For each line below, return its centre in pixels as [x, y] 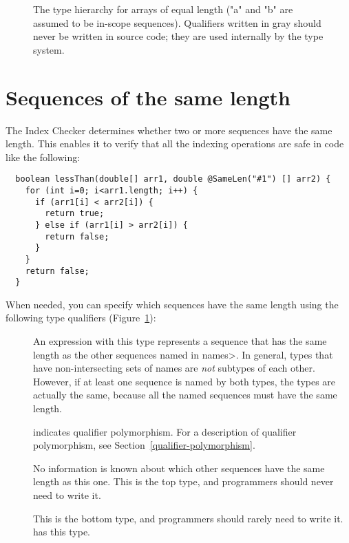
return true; [75, 214]
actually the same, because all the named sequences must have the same [185, 395]
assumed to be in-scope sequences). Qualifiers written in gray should [177, 22]
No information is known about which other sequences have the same [179, 468]
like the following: [43, 157]
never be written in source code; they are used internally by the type [178, 36]
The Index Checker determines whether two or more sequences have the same [169, 130]
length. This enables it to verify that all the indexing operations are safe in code [175, 143]
